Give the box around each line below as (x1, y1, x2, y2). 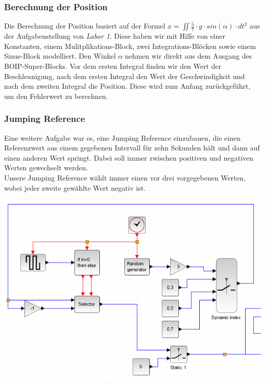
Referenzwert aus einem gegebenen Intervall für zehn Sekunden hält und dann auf (4, 142, 260, 153)
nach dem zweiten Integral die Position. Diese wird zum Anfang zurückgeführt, (4, 81, 251, 91)
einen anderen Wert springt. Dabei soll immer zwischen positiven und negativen (4, 152, 254, 163)
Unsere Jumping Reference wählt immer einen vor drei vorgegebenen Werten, (4, 172, 246, 183)
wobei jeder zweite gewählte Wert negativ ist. (4, 182, 146, 193)
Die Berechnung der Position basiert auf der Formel (4, 20, 166, 31)
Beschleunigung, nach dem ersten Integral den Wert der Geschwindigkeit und (4, 70, 245, 81)
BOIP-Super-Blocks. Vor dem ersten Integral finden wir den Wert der (4, 61, 222, 71)
